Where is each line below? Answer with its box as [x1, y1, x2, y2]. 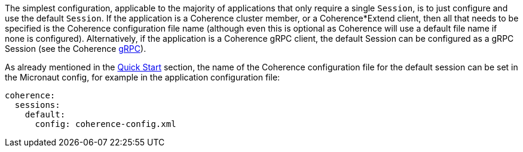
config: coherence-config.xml [35, 119, 176, 129]
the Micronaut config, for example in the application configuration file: [5, 72, 280, 82]
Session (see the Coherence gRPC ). [5, 44, 146, 54]
